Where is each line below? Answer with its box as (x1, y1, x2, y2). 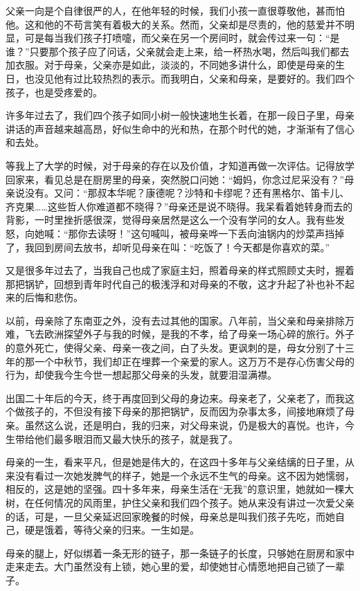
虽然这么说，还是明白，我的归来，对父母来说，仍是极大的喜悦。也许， (24, 418, 345, 433)
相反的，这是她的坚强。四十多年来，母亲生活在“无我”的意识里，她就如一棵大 (6, 482, 354, 496)
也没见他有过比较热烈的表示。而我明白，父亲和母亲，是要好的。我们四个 (24, 71, 354, 85)
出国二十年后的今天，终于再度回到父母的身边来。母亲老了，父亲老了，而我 (6, 390, 345, 405)
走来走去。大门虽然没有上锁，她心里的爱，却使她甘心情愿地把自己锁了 (6, 559, 325, 574)
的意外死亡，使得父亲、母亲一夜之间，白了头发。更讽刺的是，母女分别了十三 (6, 340, 354, 355)
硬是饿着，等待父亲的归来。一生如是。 (24, 522, 199, 537)
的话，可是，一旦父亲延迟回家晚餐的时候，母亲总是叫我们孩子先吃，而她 (6, 509, 335, 523)
